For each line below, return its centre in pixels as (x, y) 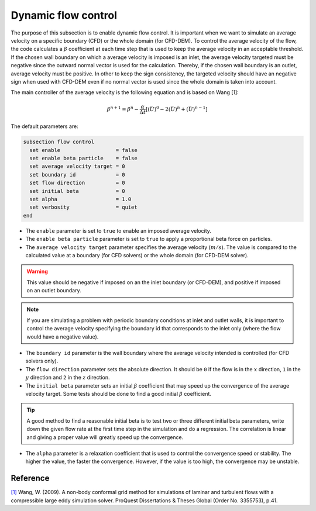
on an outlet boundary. (54, 291)
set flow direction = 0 (77, 183)
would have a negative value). (63, 337)
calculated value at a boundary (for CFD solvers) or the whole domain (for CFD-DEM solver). (137, 255)
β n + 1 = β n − (123, 109)
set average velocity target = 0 (77, 166)
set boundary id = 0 (77, 175)
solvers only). (42, 361)
